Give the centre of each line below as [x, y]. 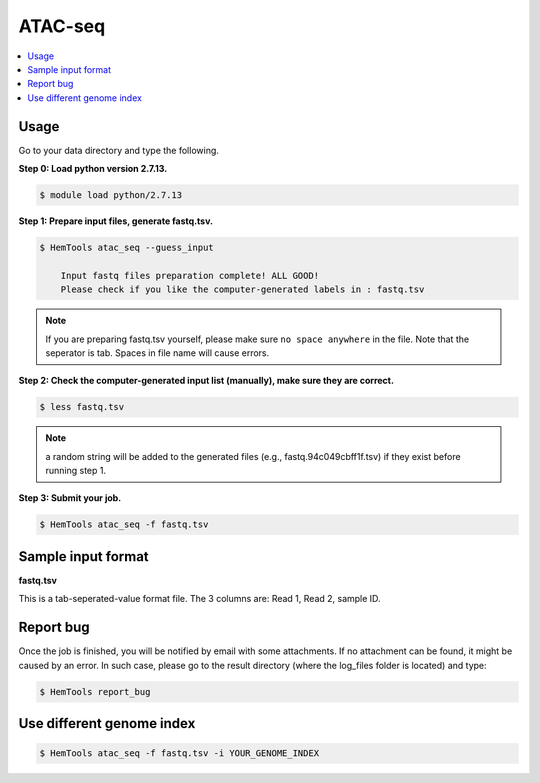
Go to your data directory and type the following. [119, 150]
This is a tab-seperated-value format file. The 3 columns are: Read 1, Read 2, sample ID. [199, 599]
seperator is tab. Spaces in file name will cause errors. [157, 352]
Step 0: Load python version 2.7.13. [93, 169]
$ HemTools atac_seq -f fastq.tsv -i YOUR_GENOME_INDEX [179, 753]
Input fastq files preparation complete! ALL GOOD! [190, 275]
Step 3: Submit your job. [70, 498]
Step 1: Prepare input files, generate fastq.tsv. [116, 221]
